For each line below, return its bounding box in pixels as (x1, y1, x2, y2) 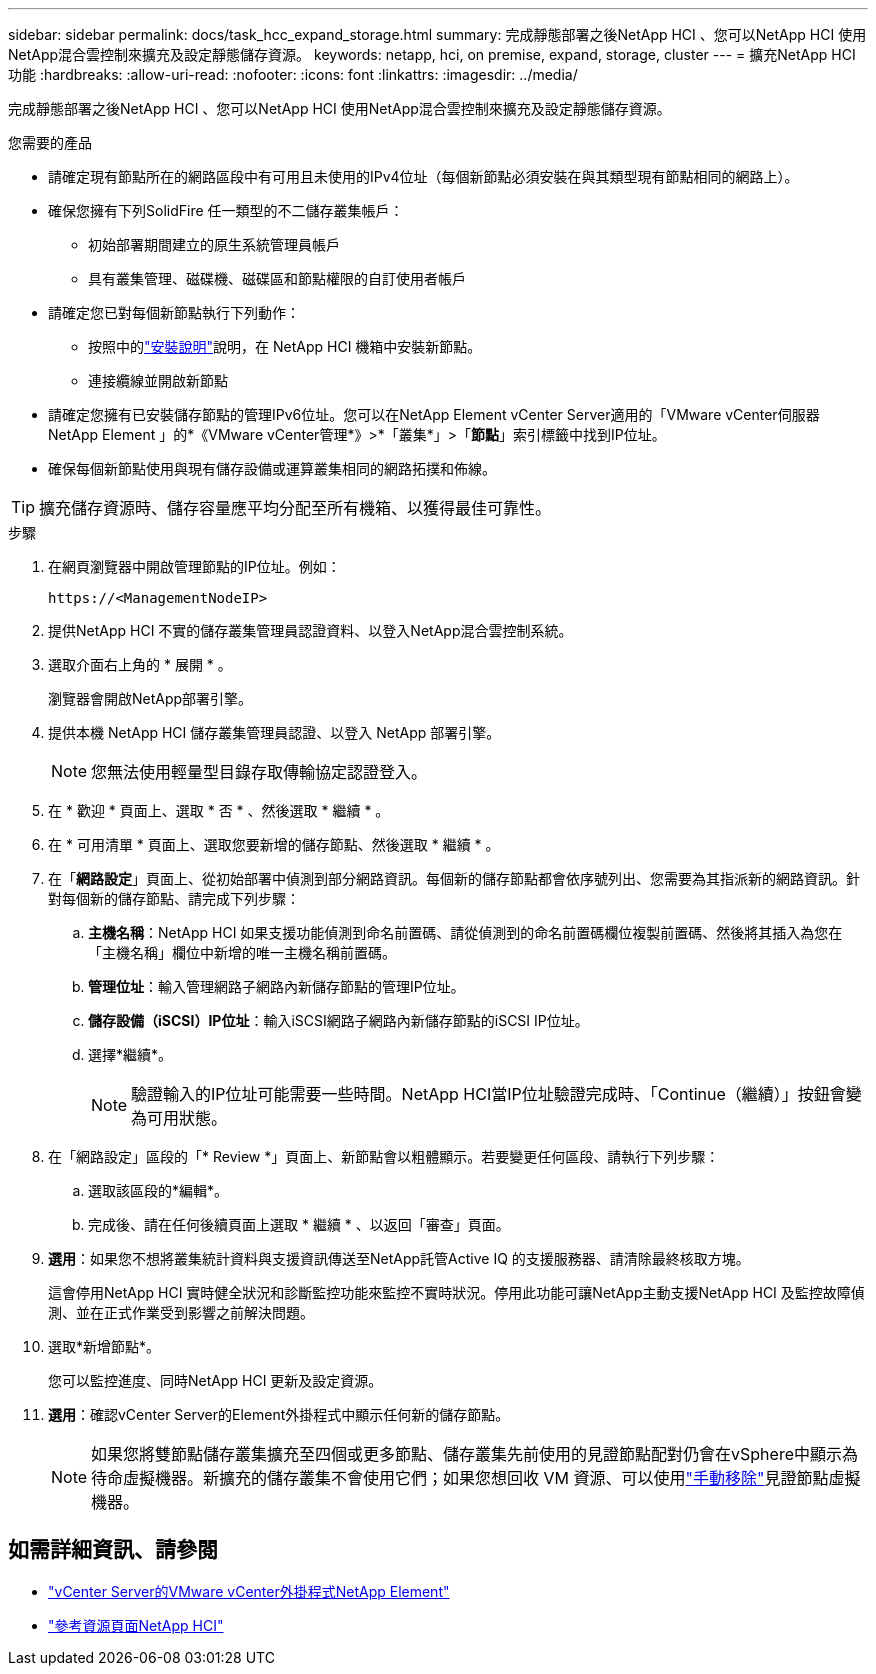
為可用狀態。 (131, 1108, 228, 1128)
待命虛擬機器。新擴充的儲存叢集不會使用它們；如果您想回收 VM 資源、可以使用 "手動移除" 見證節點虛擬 (91, 1468, 861, 1488)
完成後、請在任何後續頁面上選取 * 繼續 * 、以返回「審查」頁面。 (88, 1216, 510, 1233)
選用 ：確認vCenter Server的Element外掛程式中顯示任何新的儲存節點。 (48, 1406, 510, 1423)
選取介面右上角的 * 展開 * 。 (48, 656, 232, 673)
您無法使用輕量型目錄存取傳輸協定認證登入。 (91, 762, 428, 782)
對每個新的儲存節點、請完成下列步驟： (48, 890, 300, 907)
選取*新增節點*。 (48, 1338, 161, 1355)
